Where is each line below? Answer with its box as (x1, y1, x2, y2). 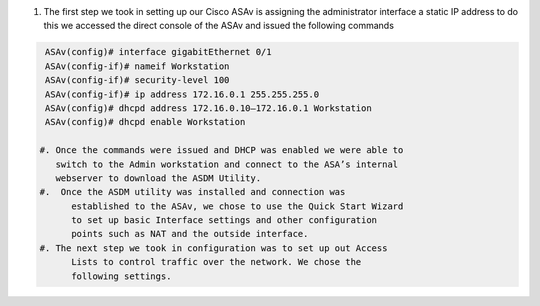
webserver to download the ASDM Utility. (55, 172, 262, 184)
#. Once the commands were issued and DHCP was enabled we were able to (39, 145, 404, 156)
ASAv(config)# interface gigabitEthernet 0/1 (45, 46, 272, 58)
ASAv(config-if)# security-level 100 (45, 75, 230, 86)
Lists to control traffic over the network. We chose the (71, 256, 362, 268)
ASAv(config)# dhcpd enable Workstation (45, 116, 246, 128)
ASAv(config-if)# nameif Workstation (45, 60, 230, 72)
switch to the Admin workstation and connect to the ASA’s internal (55, 158, 399, 170)
